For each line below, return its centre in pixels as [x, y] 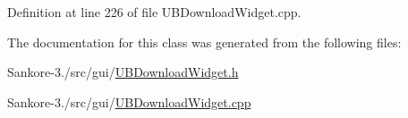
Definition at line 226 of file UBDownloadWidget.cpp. [154, 12]
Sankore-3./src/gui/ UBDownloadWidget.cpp [129, 101]
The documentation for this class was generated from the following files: [204, 42]
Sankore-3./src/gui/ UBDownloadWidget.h [123, 72]
